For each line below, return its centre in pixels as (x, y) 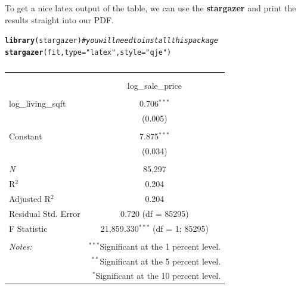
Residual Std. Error (45, 213)
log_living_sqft (38, 103)
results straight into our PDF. (59, 19)
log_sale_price (154, 86)
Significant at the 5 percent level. (160, 261)
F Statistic (28, 228)
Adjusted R (30, 198)
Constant (26, 136)
